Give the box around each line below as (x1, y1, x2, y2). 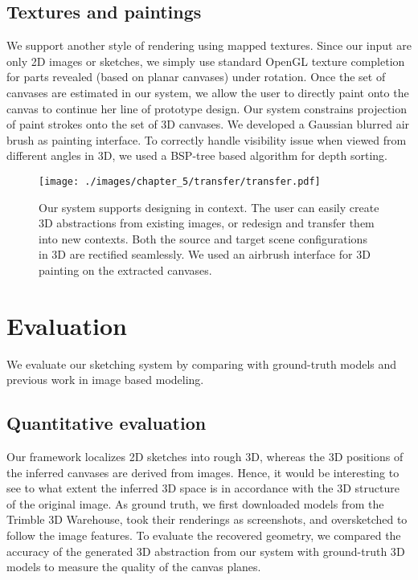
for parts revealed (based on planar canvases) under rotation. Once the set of (6, 68, 386, 85)
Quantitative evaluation (6, 410, 207, 435)
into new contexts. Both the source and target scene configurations (39, 230, 367, 247)
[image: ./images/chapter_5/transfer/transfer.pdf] (39, 175, 321, 187)
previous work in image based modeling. (6, 371, 204, 388)
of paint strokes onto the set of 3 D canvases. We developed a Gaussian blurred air (6, 116, 410, 133)
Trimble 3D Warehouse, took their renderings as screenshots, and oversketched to (6, 511, 408, 528)
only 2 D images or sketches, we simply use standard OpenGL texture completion (6, 52, 405, 69)
